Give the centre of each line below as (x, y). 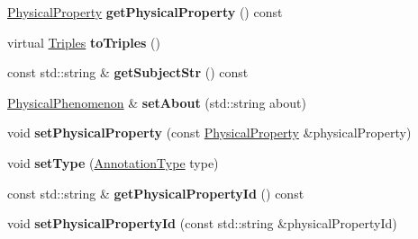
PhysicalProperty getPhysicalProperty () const (145, 12)
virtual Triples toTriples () (84, 42)
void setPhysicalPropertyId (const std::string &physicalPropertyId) (202, 223)
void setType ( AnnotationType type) (113, 162)
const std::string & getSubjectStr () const (128, 72)
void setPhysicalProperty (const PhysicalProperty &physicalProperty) (209, 133)
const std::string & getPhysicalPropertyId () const (156, 193)
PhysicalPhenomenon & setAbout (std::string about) (157, 102)
